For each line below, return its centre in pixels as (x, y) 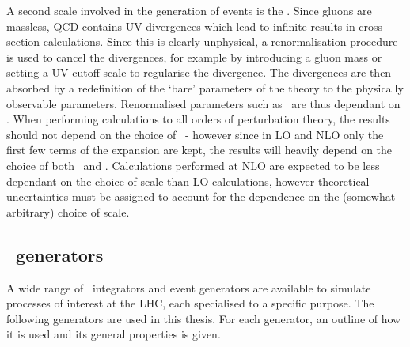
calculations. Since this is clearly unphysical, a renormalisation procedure (220, 41)
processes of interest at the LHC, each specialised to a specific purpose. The (190, 303)
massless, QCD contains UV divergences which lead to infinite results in (181, 26)
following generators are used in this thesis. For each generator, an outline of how (204, 318)
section (23, 41)
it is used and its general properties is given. (114, 334)
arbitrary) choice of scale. (68, 211)
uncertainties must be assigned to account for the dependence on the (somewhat (201, 196)
